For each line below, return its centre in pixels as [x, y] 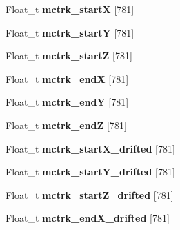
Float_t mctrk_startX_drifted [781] [90, 148]
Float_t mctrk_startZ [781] [69, 56]
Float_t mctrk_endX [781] [67, 78]
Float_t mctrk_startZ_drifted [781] [90, 194]
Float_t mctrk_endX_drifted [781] [88, 218]
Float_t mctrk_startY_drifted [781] [90, 172]
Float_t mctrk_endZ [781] [66, 125]
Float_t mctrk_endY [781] [67, 102]
